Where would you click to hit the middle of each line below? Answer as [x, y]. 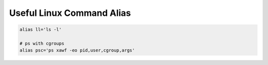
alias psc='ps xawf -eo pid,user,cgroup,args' [77, 50]
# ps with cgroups [42, 43]
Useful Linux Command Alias [70, 13]
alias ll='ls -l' [41, 30]
